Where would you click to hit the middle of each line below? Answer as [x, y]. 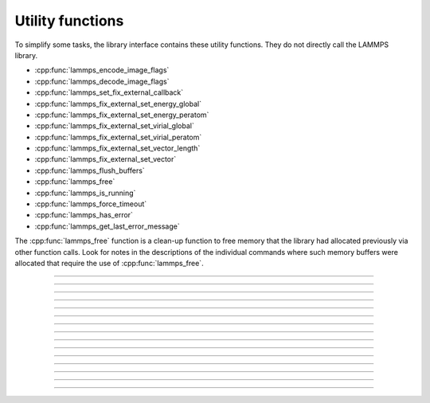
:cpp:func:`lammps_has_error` [84, 215]
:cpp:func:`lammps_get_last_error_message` [107, 226]
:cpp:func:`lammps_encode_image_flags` [102, 70]
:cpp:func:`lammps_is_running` [85, 193]
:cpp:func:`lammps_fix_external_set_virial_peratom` [118, 137]
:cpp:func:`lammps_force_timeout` [91, 204]
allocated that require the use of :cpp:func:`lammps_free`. [109, 263]
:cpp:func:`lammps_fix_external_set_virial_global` [114, 126]
